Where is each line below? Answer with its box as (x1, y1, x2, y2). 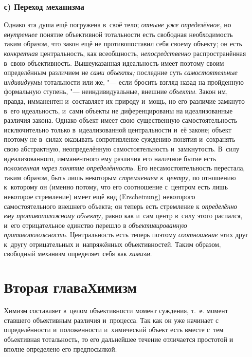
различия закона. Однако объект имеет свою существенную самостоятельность (4, 115, 237, 125)
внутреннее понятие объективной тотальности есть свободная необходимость (4, 29, 233, 39)
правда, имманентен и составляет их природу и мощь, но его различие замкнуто (4, 95, 245, 106)
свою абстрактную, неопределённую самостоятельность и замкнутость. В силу (4, 143, 240, 153)
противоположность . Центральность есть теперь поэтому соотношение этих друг (4, 229, 249, 240)
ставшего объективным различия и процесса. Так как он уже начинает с (4, 315, 219, 325)
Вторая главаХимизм (4, 277, 137, 297)
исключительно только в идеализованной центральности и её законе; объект (4, 124, 232, 134)
